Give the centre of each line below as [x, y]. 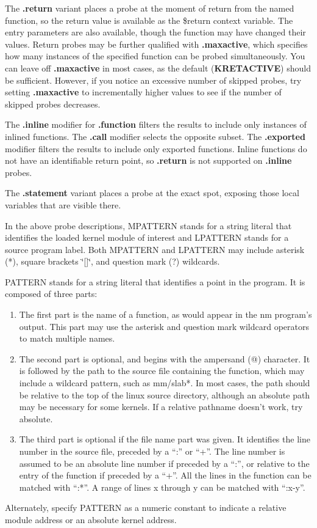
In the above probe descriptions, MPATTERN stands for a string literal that [148, 225]
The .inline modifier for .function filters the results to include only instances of [156, 124]
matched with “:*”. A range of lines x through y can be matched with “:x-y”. [162, 487]
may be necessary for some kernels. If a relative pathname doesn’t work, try [161, 407]
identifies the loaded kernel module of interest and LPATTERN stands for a [147, 237]
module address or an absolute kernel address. [91, 519]
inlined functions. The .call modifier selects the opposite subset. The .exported [155, 136]
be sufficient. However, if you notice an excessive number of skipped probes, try [153, 80]
